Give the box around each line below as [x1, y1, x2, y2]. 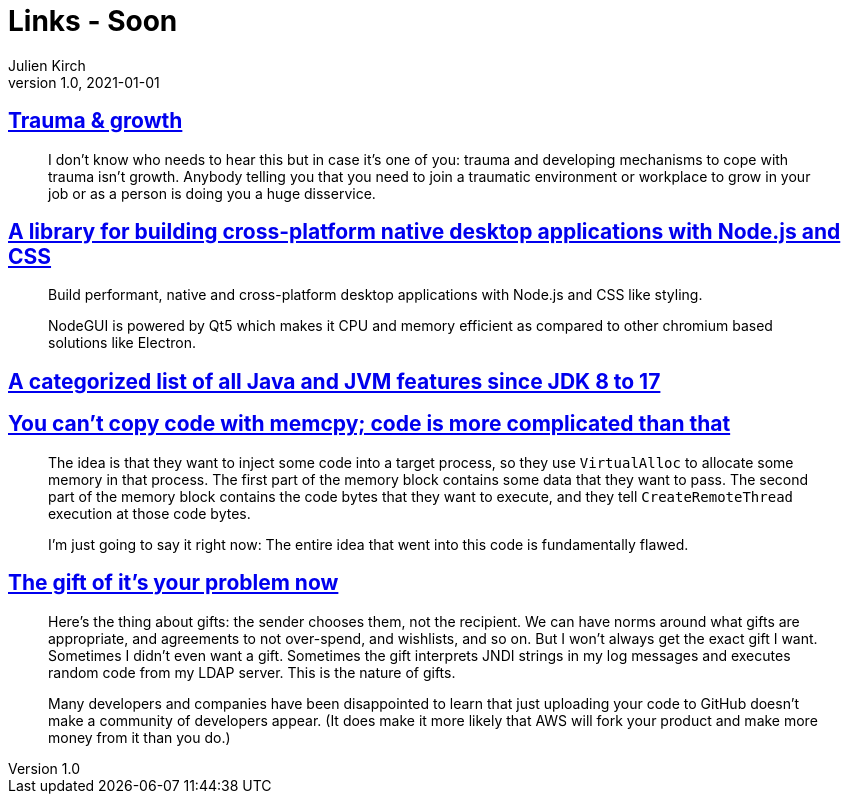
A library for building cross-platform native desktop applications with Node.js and [8, 219, 841, 245]
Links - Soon [8, 4, 178, 38]
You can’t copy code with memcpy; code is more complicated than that [8, 411, 731, 437]
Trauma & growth [8, 108, 183, 134]
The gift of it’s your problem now [8, 570, 339, 596]
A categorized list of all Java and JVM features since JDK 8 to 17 [8, 368, 661, 394]
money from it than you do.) [48, 728, 231, 746]
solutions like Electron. [48, 334, 196, 352]
